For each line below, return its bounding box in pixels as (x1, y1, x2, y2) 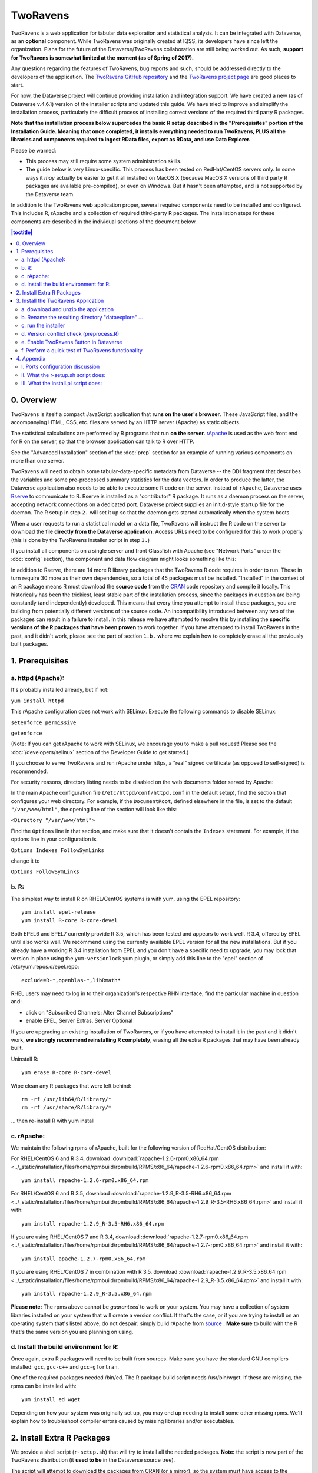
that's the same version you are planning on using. (11, 1328, 134, 1335)
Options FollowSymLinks (11, 868, 79, 875)
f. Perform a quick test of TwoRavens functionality (21, 346, 143, 354)
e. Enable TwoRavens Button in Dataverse (21, 339, 122, 346)
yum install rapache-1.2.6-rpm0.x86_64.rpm (21, 1177, 149, 1184)
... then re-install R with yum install (11, 1117, 95, 1124)
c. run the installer (21, 322, 65, 329)
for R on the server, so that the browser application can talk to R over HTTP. (11, 438, 194, 445)
